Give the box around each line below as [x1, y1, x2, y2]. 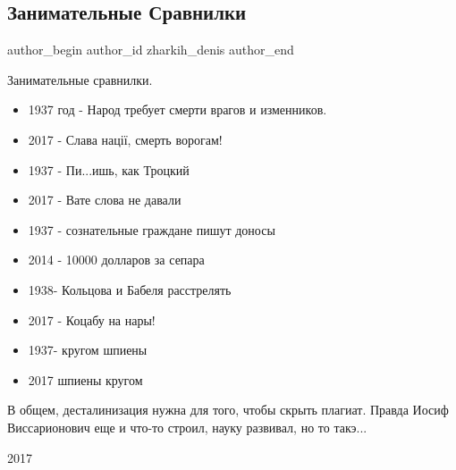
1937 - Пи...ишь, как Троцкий [28, 160, 190, 179]
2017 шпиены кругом [28, 370, 143, 389]
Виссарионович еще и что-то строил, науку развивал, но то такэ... [7, 417, 367, 436]
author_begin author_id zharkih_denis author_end [7, 40, 294, 59]
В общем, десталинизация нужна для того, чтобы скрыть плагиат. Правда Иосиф [7, 400, 449, 419]
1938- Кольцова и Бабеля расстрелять [28, 280, 232, 298]
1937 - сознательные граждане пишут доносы [28, 220, 275, 239]
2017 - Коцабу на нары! [28, 310, 156, 329]
